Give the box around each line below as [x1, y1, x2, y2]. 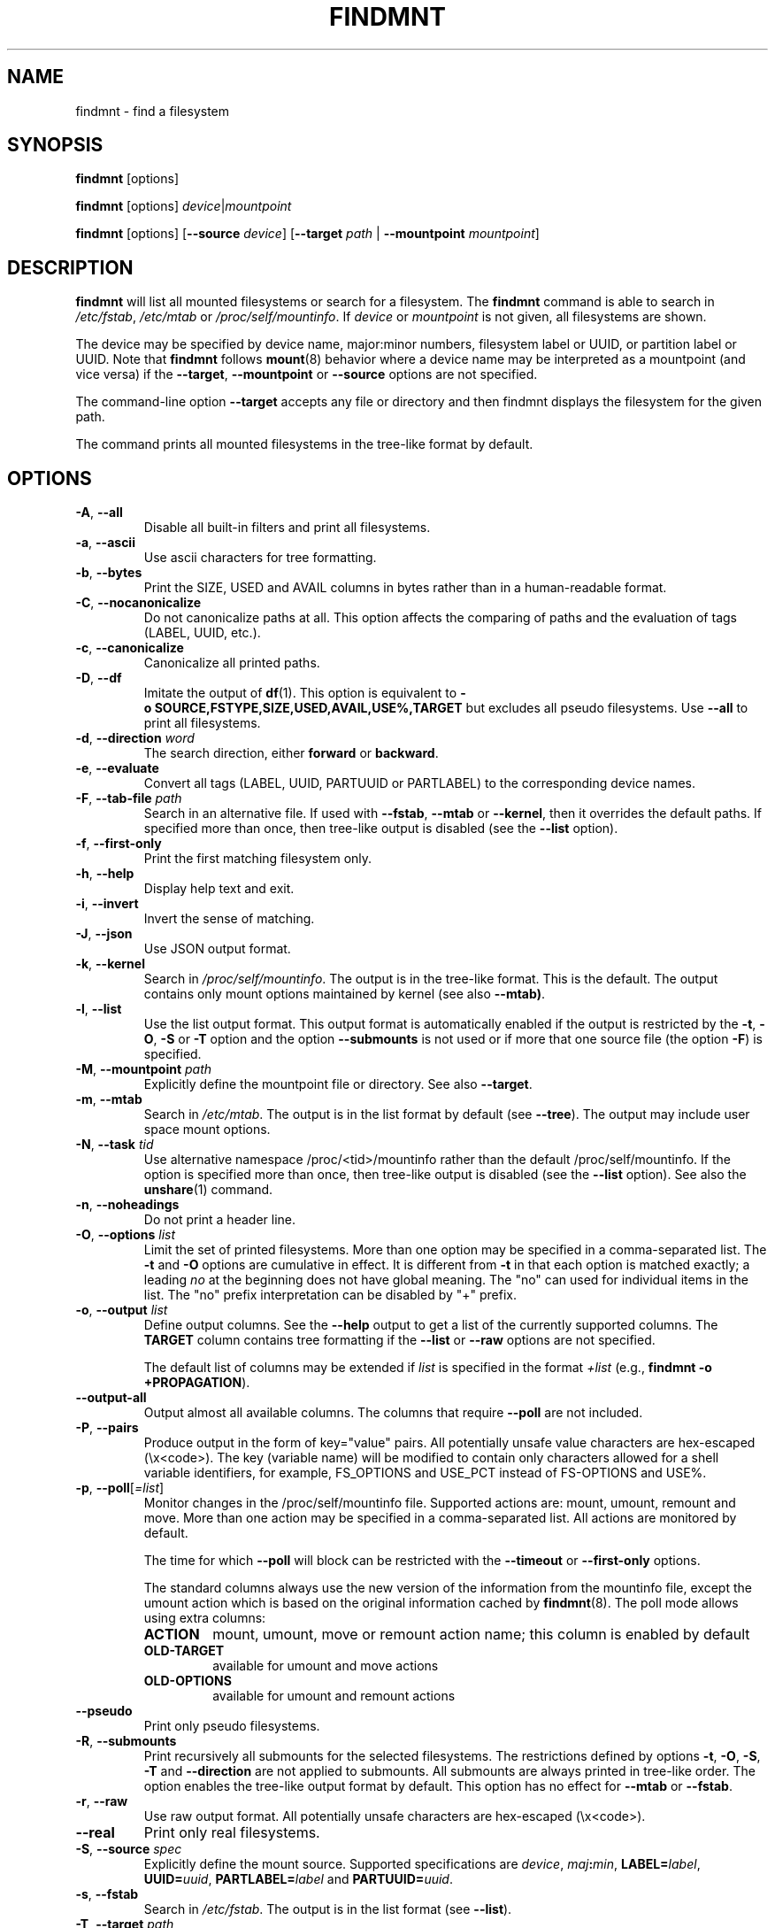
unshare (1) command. [143, 1182, 273, 1198]
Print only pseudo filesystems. [143, 1718, 320, 1734]
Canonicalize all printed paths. [143, 655, 320, 671]
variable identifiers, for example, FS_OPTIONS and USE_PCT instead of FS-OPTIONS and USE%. [143, 1465, 707, 1481]
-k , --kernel [75, 956, 145, 972]
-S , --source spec [75, 1841, 182, 1857]
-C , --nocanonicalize [75, 595, 202, 611]
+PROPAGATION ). [143, 1375, 250, 1391]
